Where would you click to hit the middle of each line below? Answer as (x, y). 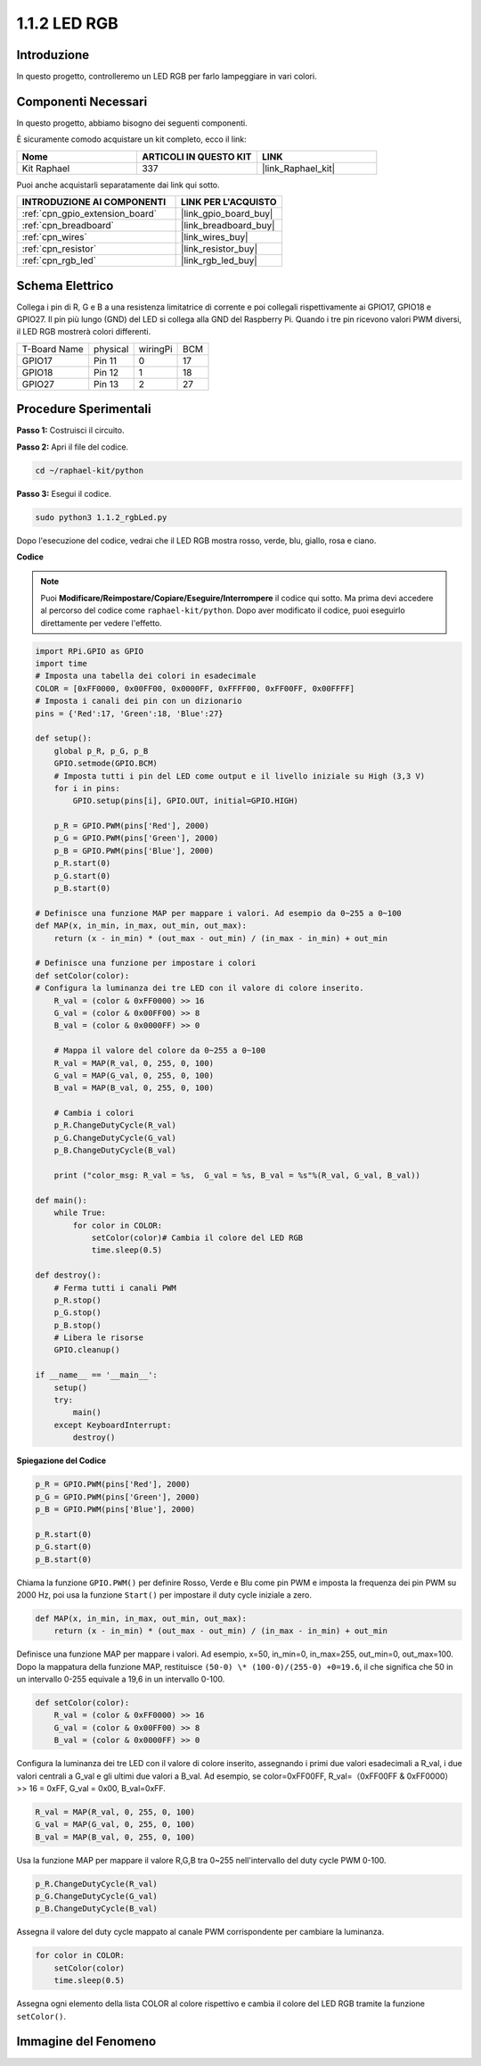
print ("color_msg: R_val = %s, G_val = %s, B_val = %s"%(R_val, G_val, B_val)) (237, 1176)
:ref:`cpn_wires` (55, 237)
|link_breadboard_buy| (228, 226)
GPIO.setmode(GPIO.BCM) (106, 764)
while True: (80, 1213)
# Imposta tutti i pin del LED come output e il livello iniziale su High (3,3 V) (240, 776)
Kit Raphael (46, 168)
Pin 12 (106, 372)
